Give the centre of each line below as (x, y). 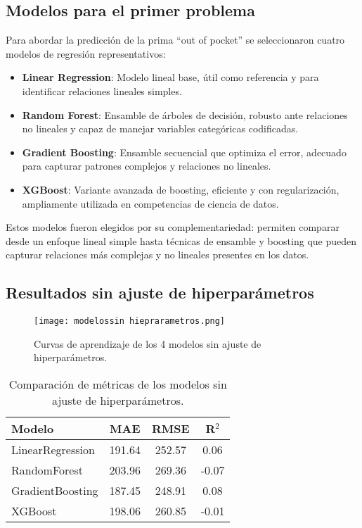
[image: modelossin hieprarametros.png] (130, 321)
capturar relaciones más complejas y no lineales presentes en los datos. (157, 254)
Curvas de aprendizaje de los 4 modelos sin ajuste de (148, 343)
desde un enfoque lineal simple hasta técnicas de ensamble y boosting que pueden (181, 240)
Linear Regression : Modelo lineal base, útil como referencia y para (170, 77)
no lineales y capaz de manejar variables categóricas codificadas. (160, 128)
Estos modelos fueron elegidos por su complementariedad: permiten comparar (173, 227)
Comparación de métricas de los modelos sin (118, 384)
